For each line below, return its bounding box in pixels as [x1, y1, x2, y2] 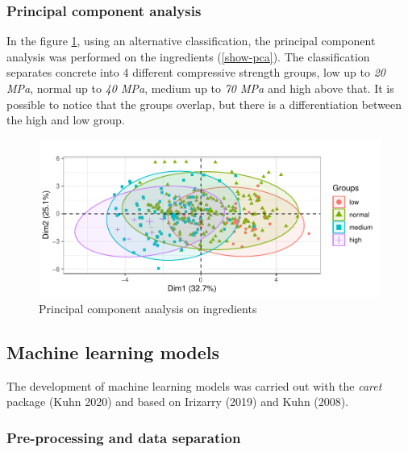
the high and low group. [6, 111, 125, 128]
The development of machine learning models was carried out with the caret [6, 377, 382, 394]
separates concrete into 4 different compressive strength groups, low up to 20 [6, 64, 385, 81]
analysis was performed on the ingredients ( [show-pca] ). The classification [6, 48, 370, 65]
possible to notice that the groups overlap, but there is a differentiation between [6, 95, 402, 112]
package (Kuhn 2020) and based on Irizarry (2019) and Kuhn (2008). [6, 393, 349, 410]
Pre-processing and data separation [6, 427, 241, 447]
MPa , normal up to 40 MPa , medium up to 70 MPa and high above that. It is [6, 80, 394, 96]
